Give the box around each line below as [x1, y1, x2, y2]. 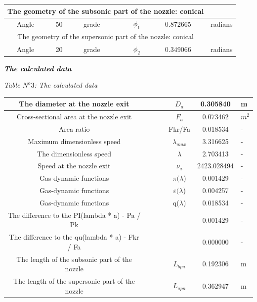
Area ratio [58, 123, 90, 134]
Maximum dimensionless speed [28, 136, 121, 146]
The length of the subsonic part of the [16, 253, 132, 264]
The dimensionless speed [37, 148, 112, 158]
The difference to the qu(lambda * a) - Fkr [9, 232, 139, 242]
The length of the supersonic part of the [13, 276, 135, 286]
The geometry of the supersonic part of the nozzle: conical [17, 31, 194, 42]
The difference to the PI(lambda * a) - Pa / [7, 209, 141, 220]
